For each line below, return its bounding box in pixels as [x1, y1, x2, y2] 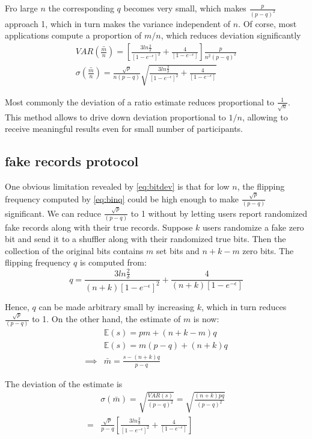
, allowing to [242, 110, 288, 123]
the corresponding [48, 2, 114, 14]
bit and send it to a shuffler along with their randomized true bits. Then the [5, 232, 286, 245]
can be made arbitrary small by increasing [38, 300, 194, 313]
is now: [193, 313, 219, 325]
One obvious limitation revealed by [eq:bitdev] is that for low [5, 180, 230, 193]
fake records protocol [5, 152, 139, 170]
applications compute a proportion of [5, 29, 142, 42]
